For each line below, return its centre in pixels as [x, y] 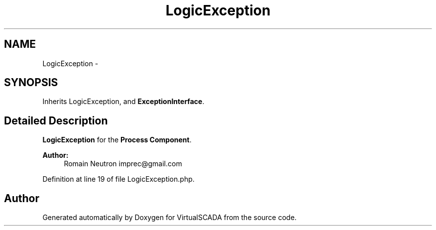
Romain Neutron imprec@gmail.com [123, 164]
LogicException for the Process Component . [117, 140]
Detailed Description [56, 120]
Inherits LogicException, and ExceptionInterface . [123, 102]
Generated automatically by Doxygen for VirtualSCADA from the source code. [169, 218]
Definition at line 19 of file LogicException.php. [118, 179]
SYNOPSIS [31, 83]
